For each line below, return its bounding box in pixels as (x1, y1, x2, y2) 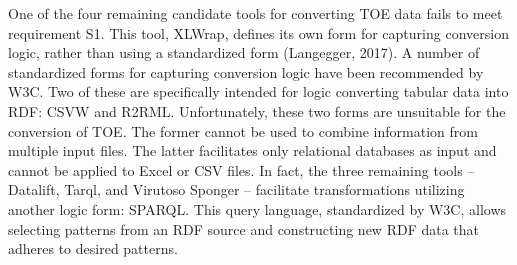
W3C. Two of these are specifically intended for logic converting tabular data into (8, 81, 509, 102)
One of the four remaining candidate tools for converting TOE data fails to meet (8, 3, 503, 23)
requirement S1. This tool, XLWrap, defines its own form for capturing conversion (8, 22, 509, 43)
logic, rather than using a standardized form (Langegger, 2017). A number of (8, 42, 480, 63)
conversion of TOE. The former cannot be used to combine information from (8, 120, 478, 141)
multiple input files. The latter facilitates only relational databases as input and (8, 140, 497, 161)
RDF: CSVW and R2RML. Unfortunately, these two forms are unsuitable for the (8, 100, 506, 121)
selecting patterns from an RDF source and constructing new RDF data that (8, 218, 480, 239)
